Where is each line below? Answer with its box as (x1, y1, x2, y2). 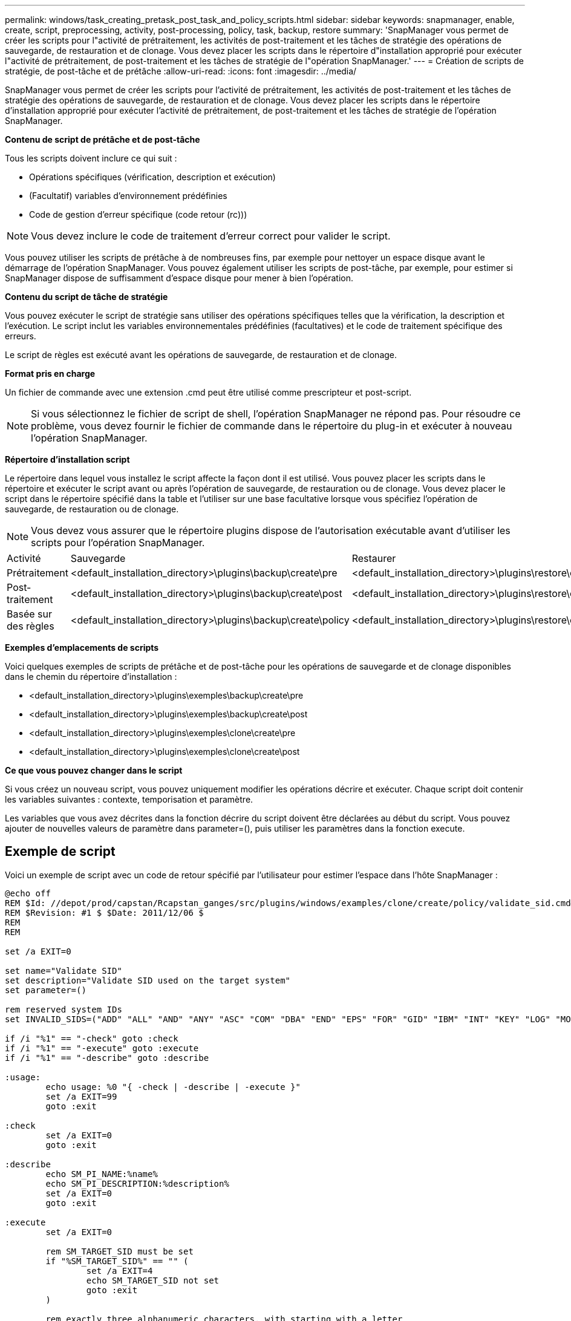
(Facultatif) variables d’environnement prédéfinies (29, 191, 227, 201)
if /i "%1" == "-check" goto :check (5, 1033, 178, 1043)
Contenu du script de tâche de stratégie (5, 292, 168, 302)
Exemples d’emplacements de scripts (5, 642, 159, 653)
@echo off (5, 888, 51, 898)
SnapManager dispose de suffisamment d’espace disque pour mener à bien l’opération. (5, 273, 353, 283)
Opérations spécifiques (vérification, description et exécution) (29, 172, 276, 182)
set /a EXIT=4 (86, 1265, 153, 1276)
